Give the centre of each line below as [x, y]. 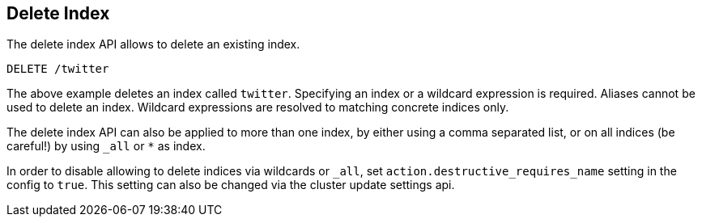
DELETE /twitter [58, 69]
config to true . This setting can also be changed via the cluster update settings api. [231, 185]
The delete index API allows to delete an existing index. [153, 44]
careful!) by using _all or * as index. [106, 146]
